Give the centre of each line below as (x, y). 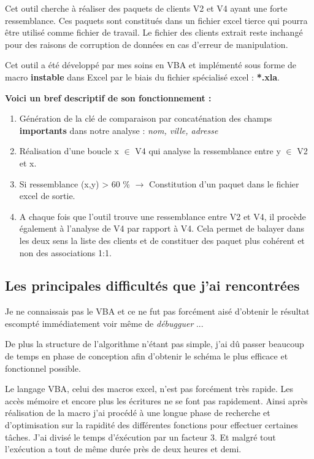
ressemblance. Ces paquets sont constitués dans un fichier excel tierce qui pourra (156, 20)
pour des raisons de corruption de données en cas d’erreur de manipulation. (147, 44)
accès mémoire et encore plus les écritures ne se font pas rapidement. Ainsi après (156, 400)
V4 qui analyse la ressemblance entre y (208, 151)
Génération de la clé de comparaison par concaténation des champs (146, 118)
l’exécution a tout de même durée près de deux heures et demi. (123, 449)
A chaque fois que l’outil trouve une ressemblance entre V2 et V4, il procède (163, 216)
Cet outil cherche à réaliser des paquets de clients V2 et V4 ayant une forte (146, 8)
